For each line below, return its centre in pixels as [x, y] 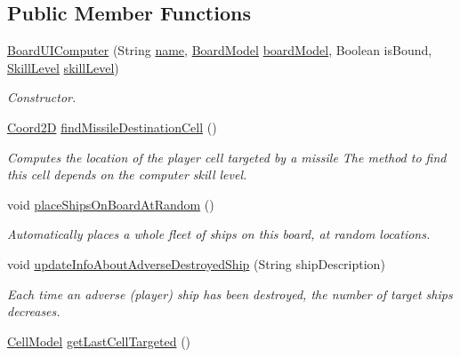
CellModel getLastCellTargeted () [99, 341]
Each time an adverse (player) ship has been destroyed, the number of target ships [230, 294]
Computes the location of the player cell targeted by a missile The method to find [227, 157]
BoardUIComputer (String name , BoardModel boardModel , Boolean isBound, [220, 50]
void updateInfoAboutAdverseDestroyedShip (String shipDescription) [196, 263]
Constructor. [42, 97]
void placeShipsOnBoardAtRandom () [111, 204]
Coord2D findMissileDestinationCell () [112, 127]
